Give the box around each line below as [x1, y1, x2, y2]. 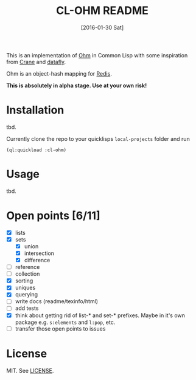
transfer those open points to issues [15, 324, 106, 332]
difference [24, 257, 51, 263]
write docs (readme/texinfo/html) [15, 298, 99, 305]
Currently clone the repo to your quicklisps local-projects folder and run [6, 135, 190, 142]
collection [15, 270, 40, 278]
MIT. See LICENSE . [6, 367, 54, 374]
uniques [15, 284, 36, 292]
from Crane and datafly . [6, 58, 66, 65]
